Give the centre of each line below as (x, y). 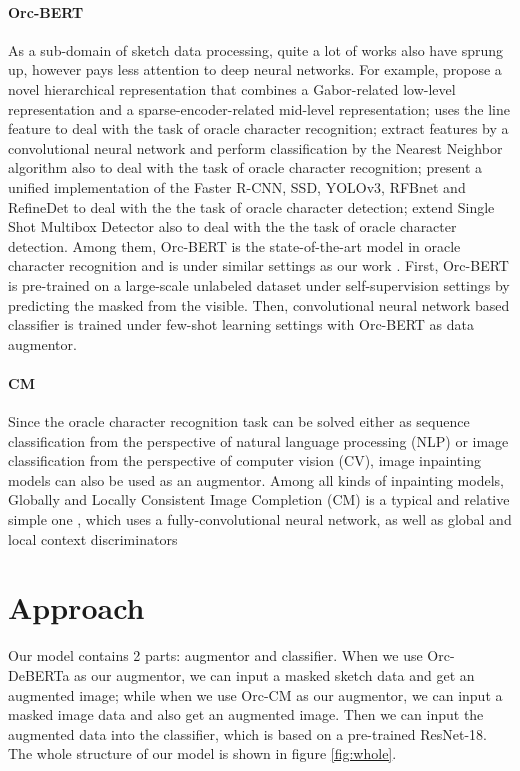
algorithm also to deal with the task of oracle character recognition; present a (245, 167)
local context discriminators (93, 538)
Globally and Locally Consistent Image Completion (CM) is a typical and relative (259, 499)
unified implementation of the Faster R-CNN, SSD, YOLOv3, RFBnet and (237, 186)
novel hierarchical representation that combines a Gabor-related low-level (232, 88)
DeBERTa (39, 674)
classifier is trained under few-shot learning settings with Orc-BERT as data (241, 324)
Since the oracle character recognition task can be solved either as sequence (239, 421)
